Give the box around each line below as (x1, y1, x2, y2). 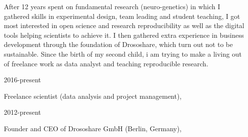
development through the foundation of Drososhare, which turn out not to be (4, 39, 233, 49)
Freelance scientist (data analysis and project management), (4, 91, 182, 101)
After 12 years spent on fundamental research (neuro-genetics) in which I (4, 1, 220, 11)
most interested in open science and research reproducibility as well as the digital (4, 20, 245, 30)
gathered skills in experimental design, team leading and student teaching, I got (4, 11, 240, 21)
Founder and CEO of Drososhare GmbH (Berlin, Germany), (4, 123, 182, 133)
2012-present (4, 107, 41, 117)
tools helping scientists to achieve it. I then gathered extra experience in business (4, 30, 244, 40)
